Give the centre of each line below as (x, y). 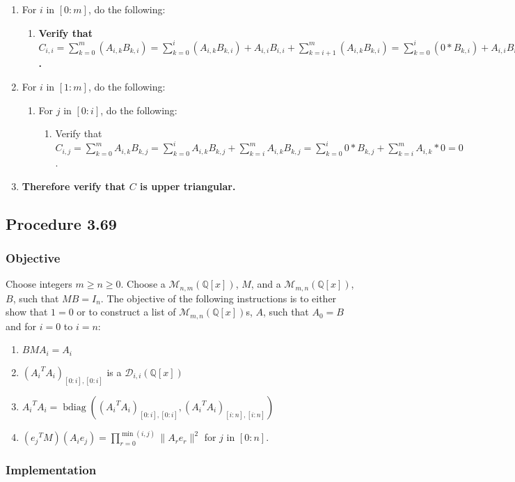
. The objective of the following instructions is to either (219, 298)
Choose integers (39, 284)
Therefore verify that (74, 186)
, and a (266, 284)
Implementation (51, 470)
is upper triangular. (188, 186)
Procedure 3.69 (61, 223)
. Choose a (143, 284)
